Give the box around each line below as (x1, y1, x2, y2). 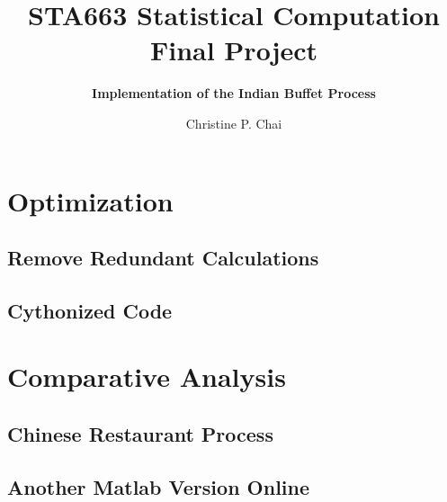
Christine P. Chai (185, 113, 282, 132)
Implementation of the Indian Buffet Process (92, 84, 376, 103)
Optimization (7, 182, 174, 219)
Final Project (149, 31, 318, 68)
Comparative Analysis (7, 358, 286, 395)
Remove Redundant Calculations (7, 244, 319, 272)
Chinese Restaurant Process (7, 420, 273, 448)
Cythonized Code (7, 296, 173, 324)
